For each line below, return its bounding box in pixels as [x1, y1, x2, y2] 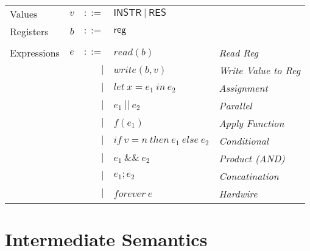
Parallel [219, 98, 252, 112]
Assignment [219, 81, 268, 95]
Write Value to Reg [219, 63, 300, 77]
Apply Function [219, 116, 284, 130]
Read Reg [219, 46, 258, 60]
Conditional [219, 134, 269, 148]
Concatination [219, 169, 279, 183]
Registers [10, 24, 49, 38]
